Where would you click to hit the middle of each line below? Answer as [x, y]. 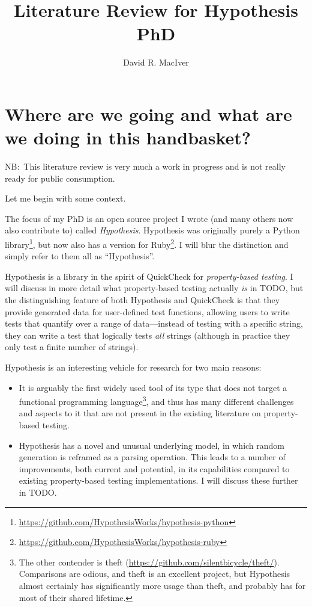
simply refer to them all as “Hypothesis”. [80, 256]
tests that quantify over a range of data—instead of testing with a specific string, [154, 323]
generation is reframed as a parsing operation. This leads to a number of [152, 457]
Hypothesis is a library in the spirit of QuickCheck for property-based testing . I [149, 276]
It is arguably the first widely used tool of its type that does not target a [153, 387]
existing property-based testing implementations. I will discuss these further [158, 480]
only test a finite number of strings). [72, 347]
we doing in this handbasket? [128, 137]
